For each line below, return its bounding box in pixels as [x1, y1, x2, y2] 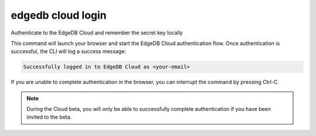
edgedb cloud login [11, 9, 107, 22]
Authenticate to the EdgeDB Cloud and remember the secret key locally [11, 29, 183, 36]
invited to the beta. [26, 114, 72, 121]
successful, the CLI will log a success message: [11, 48, 126, 55]
